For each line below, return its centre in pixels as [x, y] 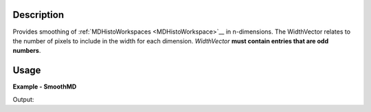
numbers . [27, 51]
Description [38, 15]
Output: [23, 99]
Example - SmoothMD [45, 87]
